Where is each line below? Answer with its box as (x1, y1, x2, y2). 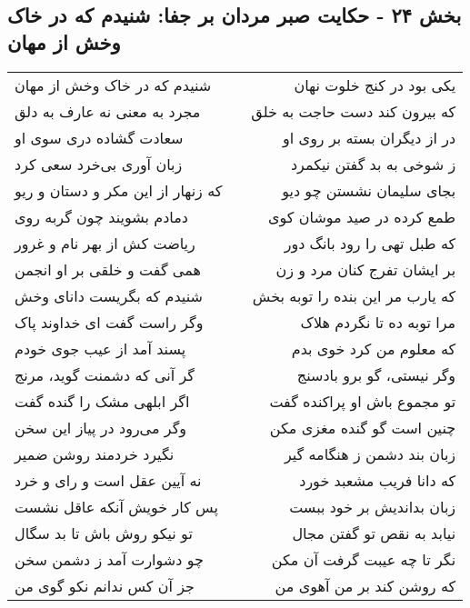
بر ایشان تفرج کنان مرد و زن (275, 258, 456, 280)
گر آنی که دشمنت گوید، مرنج (15, 364, 195, 385)
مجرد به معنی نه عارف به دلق (15, 100, 201, 122)
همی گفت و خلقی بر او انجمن (15, 258, 201, 280)
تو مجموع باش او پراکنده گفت (269, 390, 456, 412)
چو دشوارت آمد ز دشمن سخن (15, 548, 204, 570)
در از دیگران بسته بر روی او (283, 126, 456, 148)
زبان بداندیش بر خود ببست (289, 495, 456, 517)
